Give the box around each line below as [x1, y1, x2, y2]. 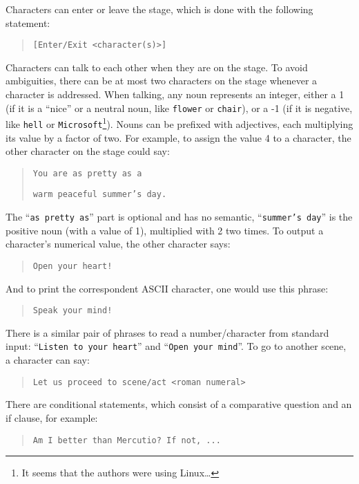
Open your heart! [32, 261, 113, 271]
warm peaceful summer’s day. [32, 189, 167, 200]
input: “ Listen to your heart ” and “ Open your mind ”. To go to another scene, [6, 339, 347, 353]
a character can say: [6, 353, 90, 367]
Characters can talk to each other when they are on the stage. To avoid [6, 59, 308, 74]
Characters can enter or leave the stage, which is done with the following [6, 2, 313, 16]
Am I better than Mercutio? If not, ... [32, 435, 221, 445]
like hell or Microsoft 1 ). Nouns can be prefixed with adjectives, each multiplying [6, 115, 353, 131]
